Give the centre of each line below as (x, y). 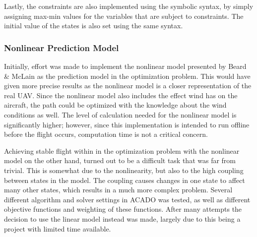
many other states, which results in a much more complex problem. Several (118, 190)
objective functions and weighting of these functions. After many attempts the (123, 209)
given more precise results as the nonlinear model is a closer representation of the (128, 86)
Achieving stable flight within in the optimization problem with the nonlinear (122, 150)
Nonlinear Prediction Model (62, 47)
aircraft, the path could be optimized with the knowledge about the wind (115, 105)
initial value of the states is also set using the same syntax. (94, 26)
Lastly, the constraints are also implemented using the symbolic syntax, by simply (129, 6)
